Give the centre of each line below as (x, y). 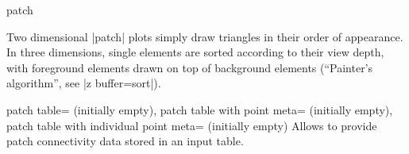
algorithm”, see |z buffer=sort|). (84, 83)
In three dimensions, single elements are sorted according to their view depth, (195, 52)
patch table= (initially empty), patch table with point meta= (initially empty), (200, 109)
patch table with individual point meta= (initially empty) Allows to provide (192, 125)
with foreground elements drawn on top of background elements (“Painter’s (190, 67)
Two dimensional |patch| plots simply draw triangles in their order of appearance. (205, 36)
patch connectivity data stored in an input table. (125, 141)
